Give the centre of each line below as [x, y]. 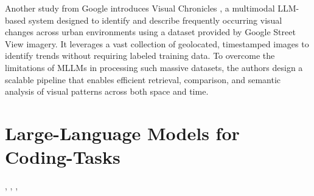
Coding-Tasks [63, 157]
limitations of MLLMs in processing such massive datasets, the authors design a [154, 67]
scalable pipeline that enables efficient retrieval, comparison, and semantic [143, 79]
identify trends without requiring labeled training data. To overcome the [140, 56]
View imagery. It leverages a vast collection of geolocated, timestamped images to [157, 43]
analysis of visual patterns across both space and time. [107, 91]
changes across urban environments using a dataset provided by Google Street [150, 32]
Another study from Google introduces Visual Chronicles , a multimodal [140, 8]
